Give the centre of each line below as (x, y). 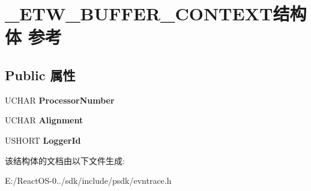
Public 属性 (40, 75)
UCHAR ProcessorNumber (60, 100)
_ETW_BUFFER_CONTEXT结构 (156, 13)
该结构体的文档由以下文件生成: (65, 160)
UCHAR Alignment (44, 120)
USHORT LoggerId (43, 140)
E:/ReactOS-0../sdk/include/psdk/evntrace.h (88, 181)
